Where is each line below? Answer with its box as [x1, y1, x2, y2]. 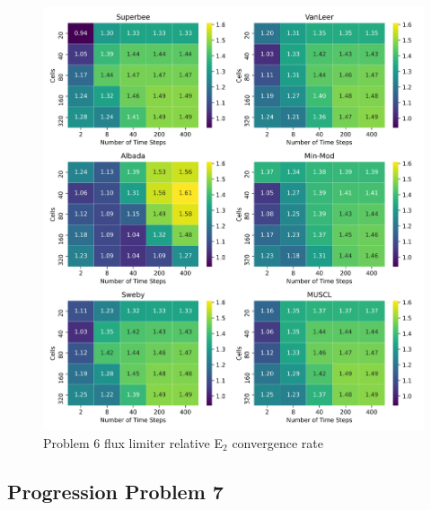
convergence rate [232, 434, 323, 452]
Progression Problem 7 [7, 477, 224, 505]
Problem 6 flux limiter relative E [43, 434, 224, 452]
